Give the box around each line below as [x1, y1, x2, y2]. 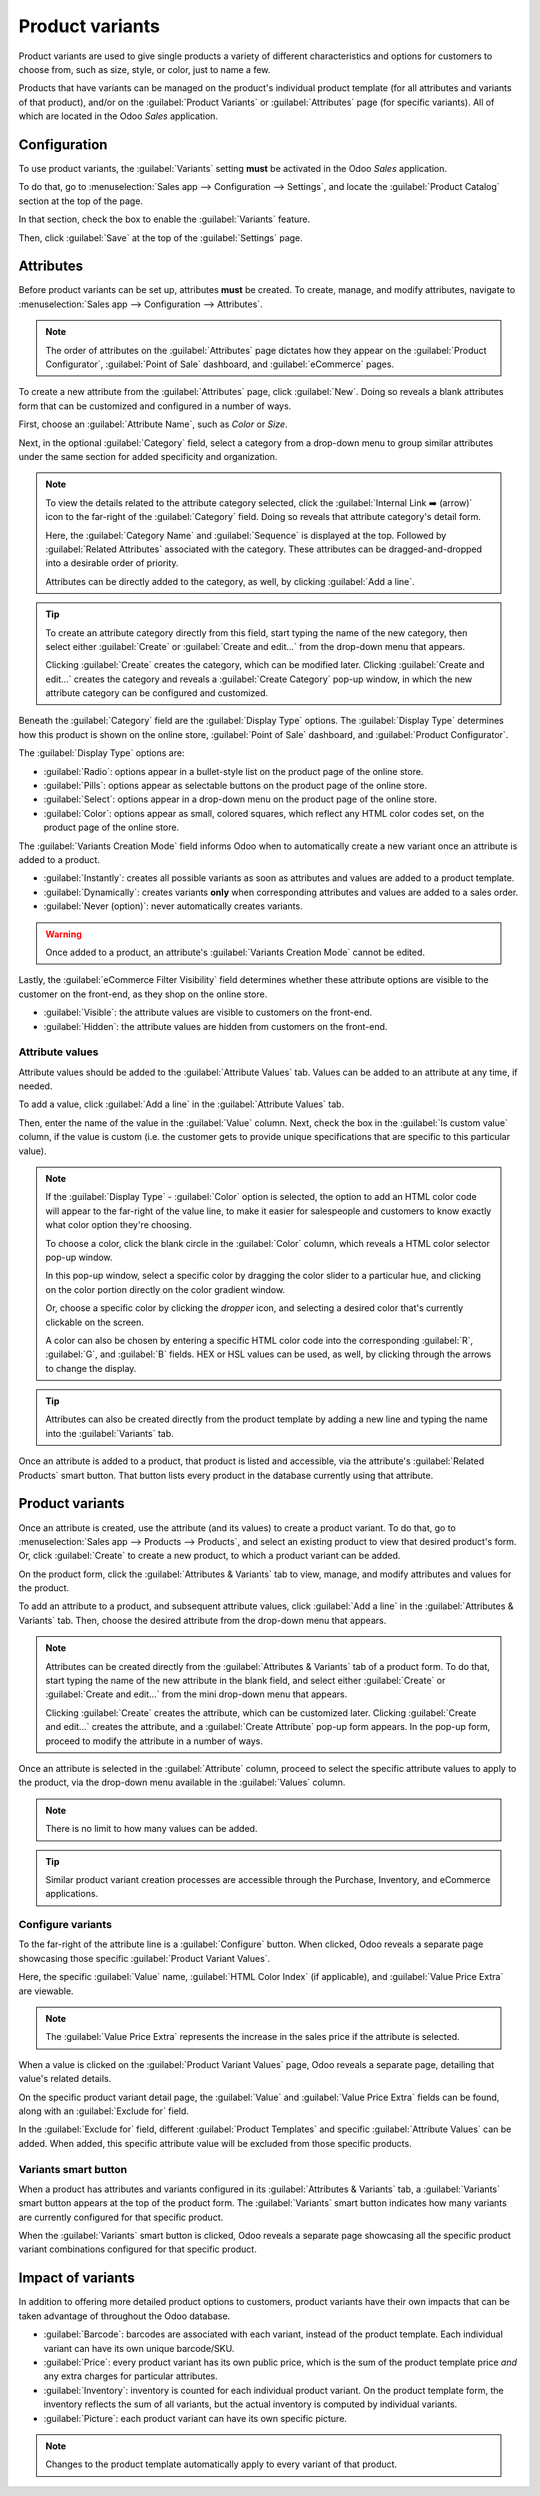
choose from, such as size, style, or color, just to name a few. [18, 63, 271, 75]
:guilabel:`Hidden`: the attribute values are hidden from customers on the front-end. [43, 1020, 388, 1032]
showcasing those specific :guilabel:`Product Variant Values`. [18, 1952, 271, 1964]
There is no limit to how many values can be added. [45, 1823, 258, 1835]
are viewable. [18, 1985, 74, 1997]
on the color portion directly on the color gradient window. [45, 1283, 285, 1295]
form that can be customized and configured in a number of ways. [18, 400, 292, 412]
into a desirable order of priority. [45, 557, 179, 569]
